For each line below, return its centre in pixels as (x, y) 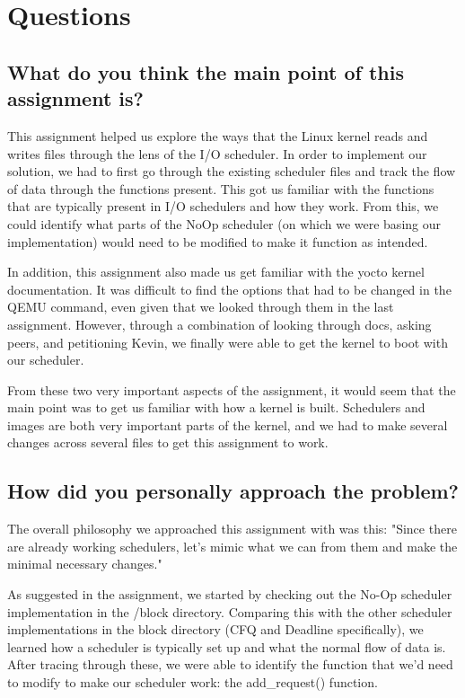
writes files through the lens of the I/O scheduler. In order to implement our (217, 153)
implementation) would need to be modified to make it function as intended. (218, 241)
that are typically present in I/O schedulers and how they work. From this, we (223, 206)
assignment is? (75, 98)
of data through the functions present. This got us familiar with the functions (221, 188)
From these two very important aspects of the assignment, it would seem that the (232, 389)
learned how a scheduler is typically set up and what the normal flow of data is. (227, 646)
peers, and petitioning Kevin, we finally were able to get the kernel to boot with (228, 342)
